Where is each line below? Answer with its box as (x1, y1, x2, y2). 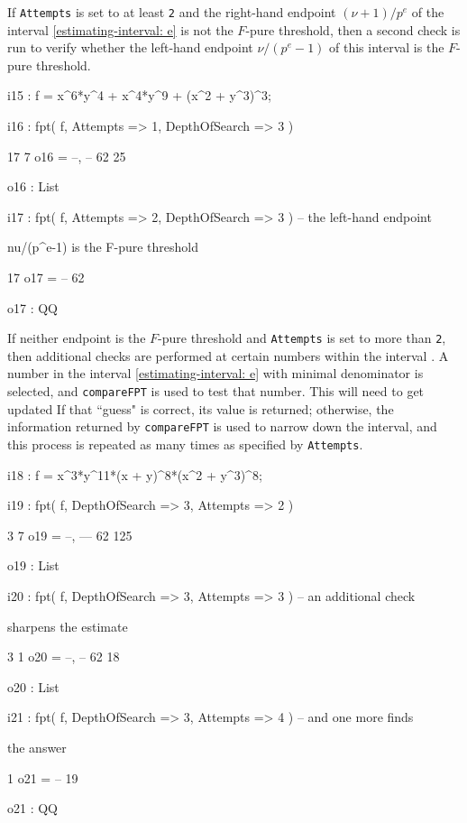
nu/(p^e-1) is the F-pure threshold (7, 237, 199, 256)
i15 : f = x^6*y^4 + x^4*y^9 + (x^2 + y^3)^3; (7, 86, 271, 105)
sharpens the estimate (7, 616, 128, 635)
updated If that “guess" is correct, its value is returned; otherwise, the (7, 399, 394, 418)
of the (411, 3, 444, 21)
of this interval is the (329, 38, 444, 57)
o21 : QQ (7, 799, 58, 818)
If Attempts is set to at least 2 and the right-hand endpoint (7, 3, 336, 21)
